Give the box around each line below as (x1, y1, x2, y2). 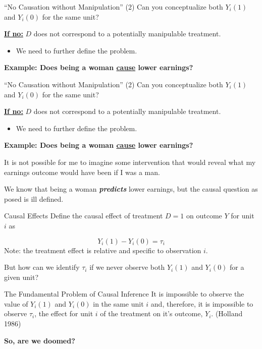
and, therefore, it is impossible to (150, 298, 253, 309)
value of (4, 298, 28, 309)
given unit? (4, 271, 39, 282)
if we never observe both (89, 262, 165, 272)
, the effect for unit (34, 308, 93, 319)
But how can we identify (4, 262, 80, 272)
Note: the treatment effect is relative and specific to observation (4, 245, 201, 255)
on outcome (186, 210, 222, 221)
